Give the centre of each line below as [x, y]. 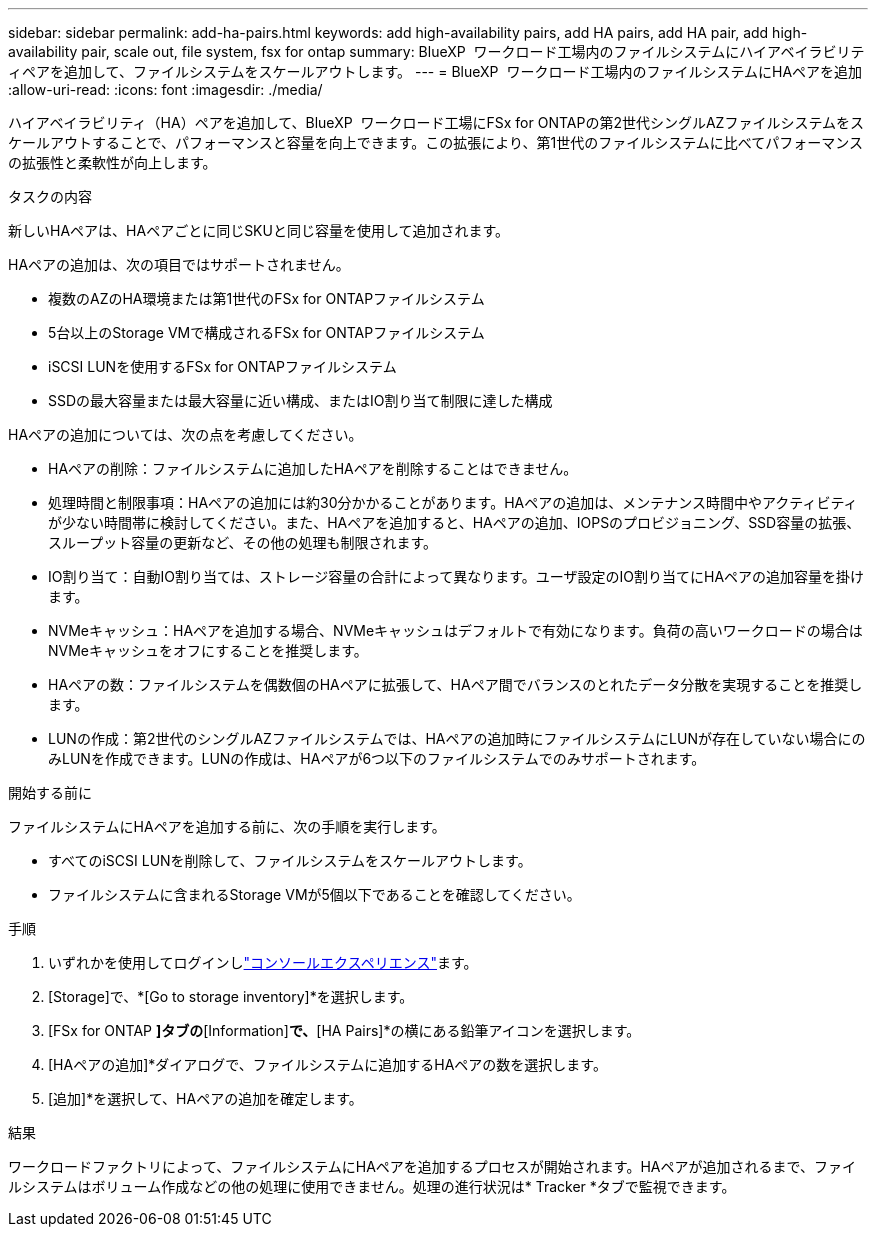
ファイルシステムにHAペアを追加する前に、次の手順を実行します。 [227, 826]
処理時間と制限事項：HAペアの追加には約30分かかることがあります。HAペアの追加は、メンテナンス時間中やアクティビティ [453, 502]
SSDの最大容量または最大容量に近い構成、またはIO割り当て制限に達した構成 [300, 400]
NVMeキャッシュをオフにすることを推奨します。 [208, 650]
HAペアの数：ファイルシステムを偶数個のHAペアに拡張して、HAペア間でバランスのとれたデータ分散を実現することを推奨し [455, 684]
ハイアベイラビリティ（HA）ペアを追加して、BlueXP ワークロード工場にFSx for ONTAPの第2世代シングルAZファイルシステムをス [436, 122]
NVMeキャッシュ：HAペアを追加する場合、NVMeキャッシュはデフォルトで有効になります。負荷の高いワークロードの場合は [455, 630]
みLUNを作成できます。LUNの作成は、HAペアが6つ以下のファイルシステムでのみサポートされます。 [377, 758]
